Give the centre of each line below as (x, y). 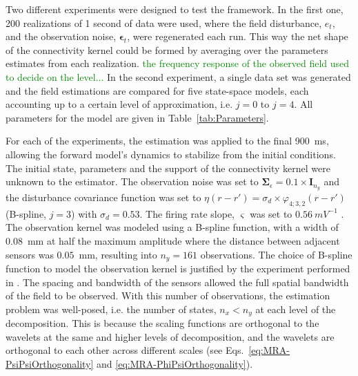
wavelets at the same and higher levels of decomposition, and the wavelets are (170, 336)
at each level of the (296, 309)
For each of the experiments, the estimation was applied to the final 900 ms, (167, 141)
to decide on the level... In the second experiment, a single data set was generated (178, 76)
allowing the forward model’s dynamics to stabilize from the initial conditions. (171, 154)
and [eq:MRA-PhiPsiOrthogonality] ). (175, 364)
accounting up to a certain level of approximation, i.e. (119, 104)
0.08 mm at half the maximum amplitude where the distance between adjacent (173, 240)
